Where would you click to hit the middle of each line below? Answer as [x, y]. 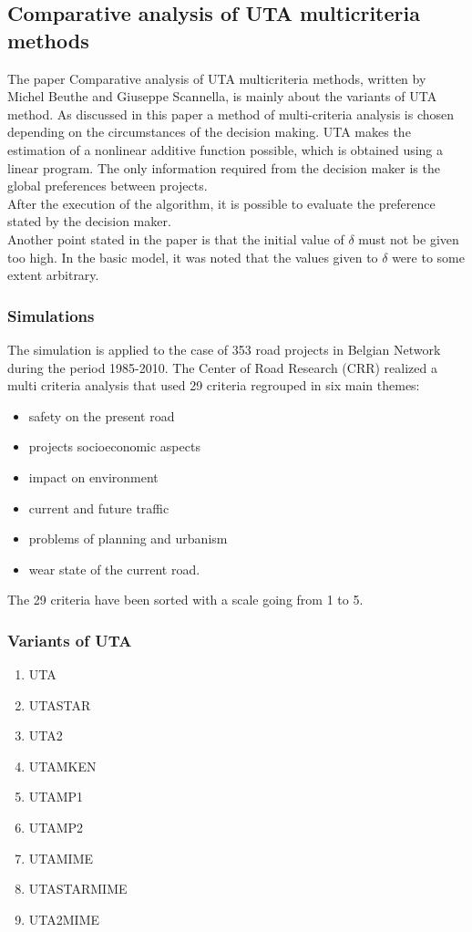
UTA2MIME [64, 919]
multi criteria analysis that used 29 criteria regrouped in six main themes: [214, 385]
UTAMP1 [56, 797]
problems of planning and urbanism [128, 538]
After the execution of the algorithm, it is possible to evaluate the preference [221, 203]
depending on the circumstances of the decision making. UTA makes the [209, 132]
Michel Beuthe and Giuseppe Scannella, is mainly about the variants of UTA [222, 96]
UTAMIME [61, 858]
